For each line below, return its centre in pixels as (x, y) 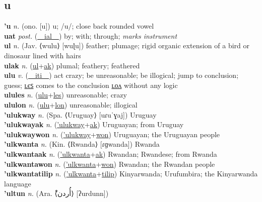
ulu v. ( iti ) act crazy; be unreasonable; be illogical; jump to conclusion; (121, 75)
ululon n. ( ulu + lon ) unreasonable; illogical (71, 104)
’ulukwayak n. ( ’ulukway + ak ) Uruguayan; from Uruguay (94, 124)
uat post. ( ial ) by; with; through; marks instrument (91, 35)
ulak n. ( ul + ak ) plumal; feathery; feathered (72, 65)
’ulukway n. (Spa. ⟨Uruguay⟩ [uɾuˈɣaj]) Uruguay (80, 114)
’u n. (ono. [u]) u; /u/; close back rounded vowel (79, 26)
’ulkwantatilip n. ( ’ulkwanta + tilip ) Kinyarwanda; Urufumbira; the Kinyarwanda (131, 174)
